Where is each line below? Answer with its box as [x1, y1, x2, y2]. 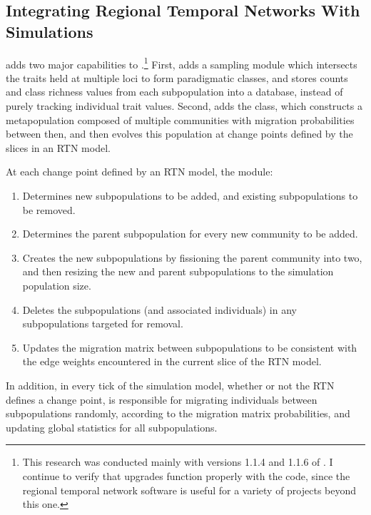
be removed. [22, 202, 76, 217]
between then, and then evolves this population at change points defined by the [6, 126, 353, 141]
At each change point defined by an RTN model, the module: [6, 164, 273, 179]
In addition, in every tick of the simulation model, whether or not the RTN [6, 377, 335, 392]
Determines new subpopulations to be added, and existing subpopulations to [22, 188, 358, 203]
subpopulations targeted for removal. [22, 316, 183, 331]
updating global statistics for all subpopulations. [6, 419, 218, 434]
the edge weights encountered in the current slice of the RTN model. [22, 354, 322, 369]
